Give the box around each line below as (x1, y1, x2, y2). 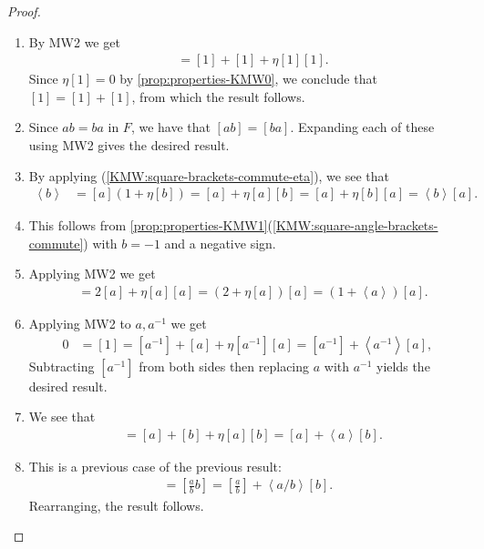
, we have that (130, 117, 211, 137)
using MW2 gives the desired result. (28, 136, 230, 154)
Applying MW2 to (28, 314, 131, 333)
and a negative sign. (164, 233, 276, 252)
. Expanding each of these (290, 117, 435, 137)
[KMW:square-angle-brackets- (273, 216, 438, 235)
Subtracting (28, 356, 95, 375)
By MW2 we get (28, 32, 120, 51)
